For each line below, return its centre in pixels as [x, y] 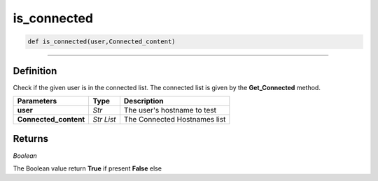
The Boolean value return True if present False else [87, 168]
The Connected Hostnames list [175, 120]
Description [143, 101]
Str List [104, 120]
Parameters [37, 101]
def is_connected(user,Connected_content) [101, 42]
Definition [35, 71]
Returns [31, 139]
